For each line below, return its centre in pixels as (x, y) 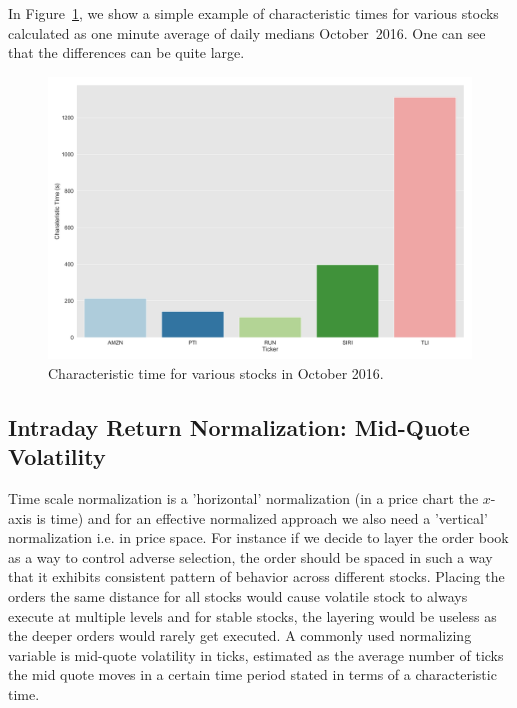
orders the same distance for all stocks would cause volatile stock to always (238, 595)
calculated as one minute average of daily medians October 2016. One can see (247, 32)
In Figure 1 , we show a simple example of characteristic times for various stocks (253, 13)
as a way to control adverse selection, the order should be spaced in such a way (250, 556)
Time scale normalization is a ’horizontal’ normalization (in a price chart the (243, 497)
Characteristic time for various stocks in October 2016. (216, 372)
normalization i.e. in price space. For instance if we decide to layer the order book (258, 537)
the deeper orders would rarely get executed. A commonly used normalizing (240, 635)
